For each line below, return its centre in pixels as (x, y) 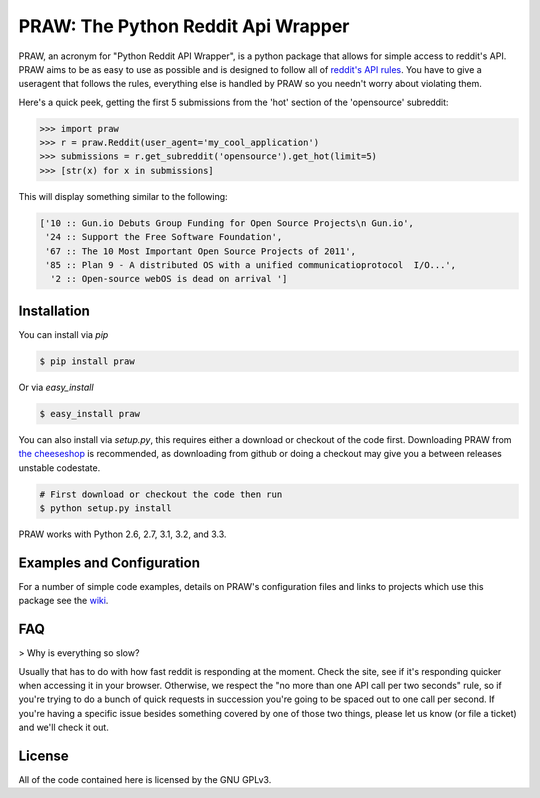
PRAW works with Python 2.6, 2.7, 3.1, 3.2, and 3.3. (122, 534)
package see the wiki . (63, 601)
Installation (54, 310)
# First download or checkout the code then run (161, 494)
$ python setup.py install (105, 508)
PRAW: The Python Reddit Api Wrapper (184, 26)
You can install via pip (63, 334)
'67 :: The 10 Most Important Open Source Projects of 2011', (201, 251)
